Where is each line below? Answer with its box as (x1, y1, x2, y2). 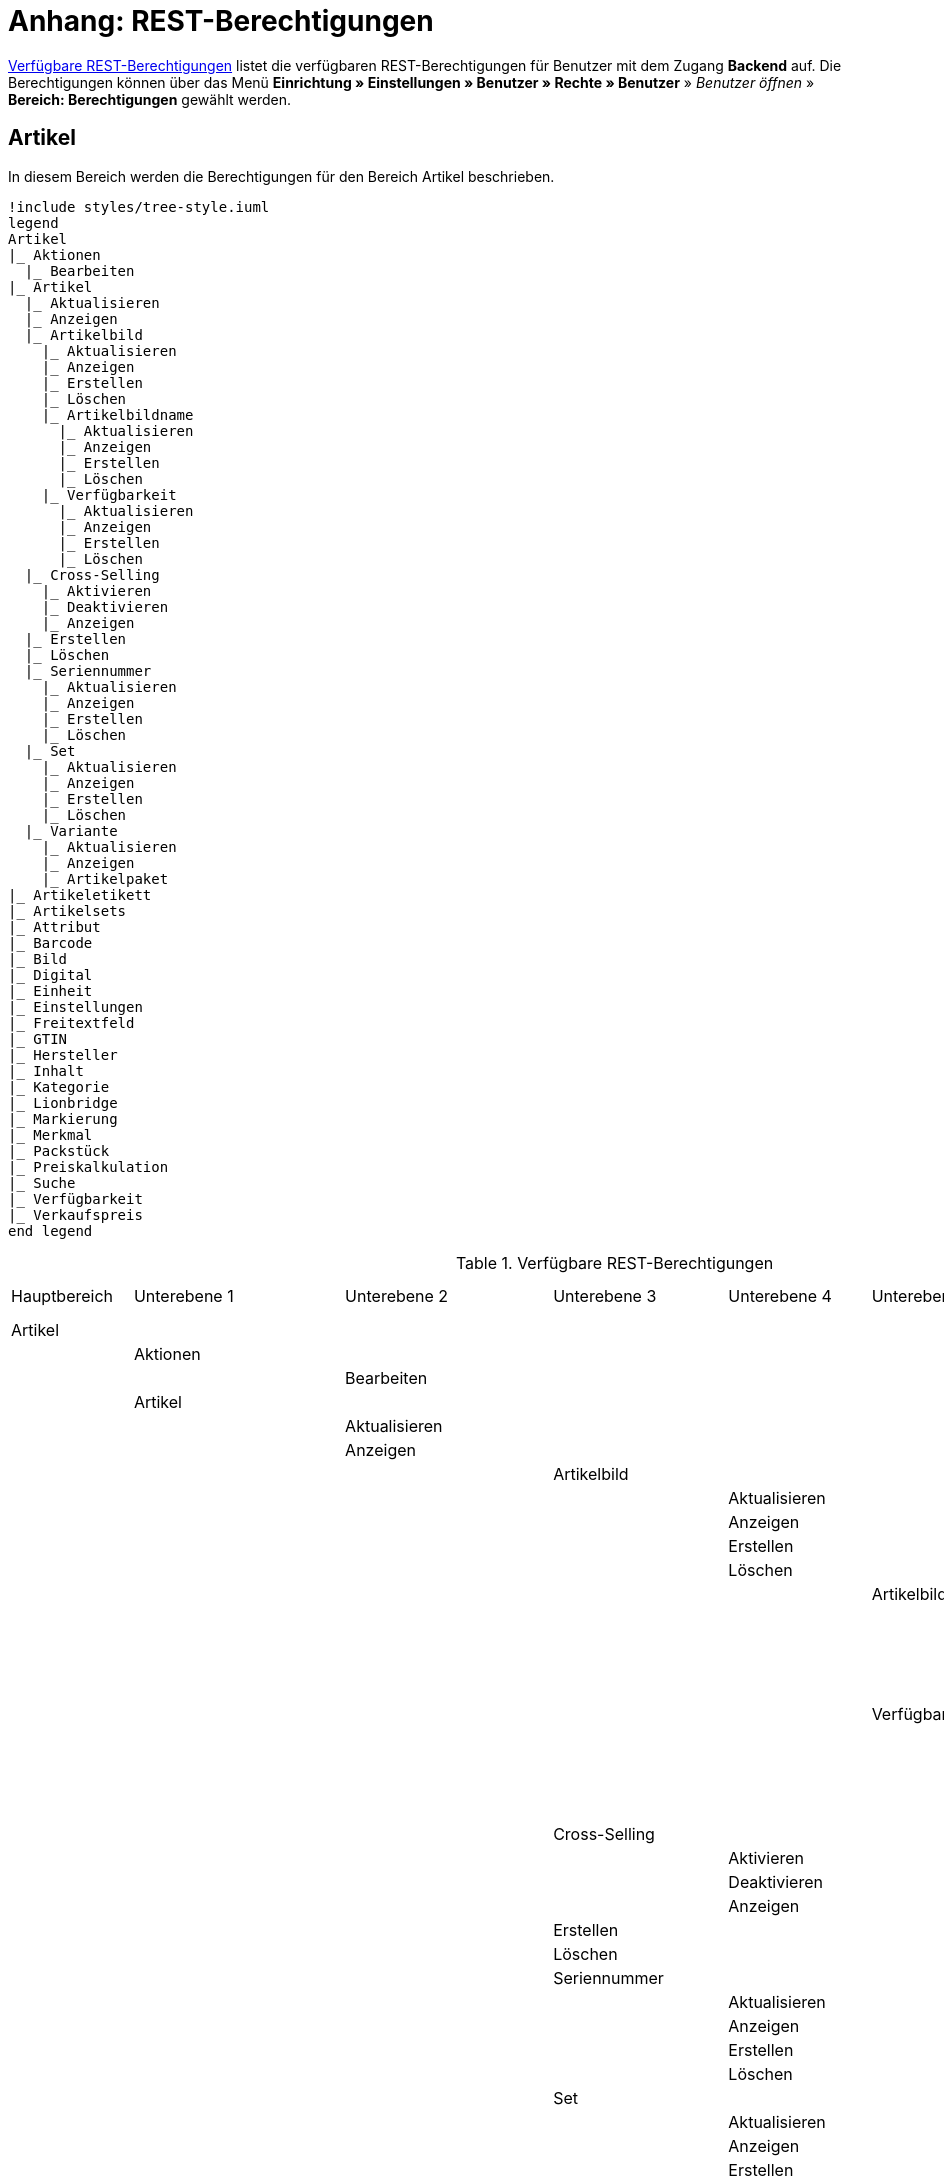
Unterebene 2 (345, 1285, 449, 1306)
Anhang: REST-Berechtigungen (8, 4, 434, 38)
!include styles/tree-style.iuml (8, 198, 270, 215)
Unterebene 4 (728, 1285, 832, 1306)
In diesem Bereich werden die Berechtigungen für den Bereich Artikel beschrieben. (8, 167, 555, 185)
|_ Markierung (8, 1110, 118, 1127)
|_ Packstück (8, 1142, 110, 1159)
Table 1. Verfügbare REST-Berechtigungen (455, 1252, 774, 1273)
